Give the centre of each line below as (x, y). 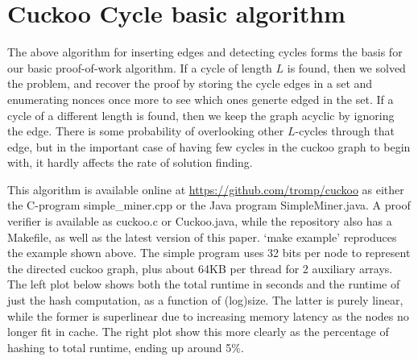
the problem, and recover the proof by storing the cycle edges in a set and (190, 83)
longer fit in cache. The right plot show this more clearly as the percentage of (198, 332)
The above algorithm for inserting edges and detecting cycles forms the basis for (205, 52)
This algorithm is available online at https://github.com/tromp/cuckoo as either (206, 189)
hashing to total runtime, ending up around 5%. (126, 347)
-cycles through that (345, 131)
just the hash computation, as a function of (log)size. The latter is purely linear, (205, 300)
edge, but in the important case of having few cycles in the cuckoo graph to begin (209, 146)
